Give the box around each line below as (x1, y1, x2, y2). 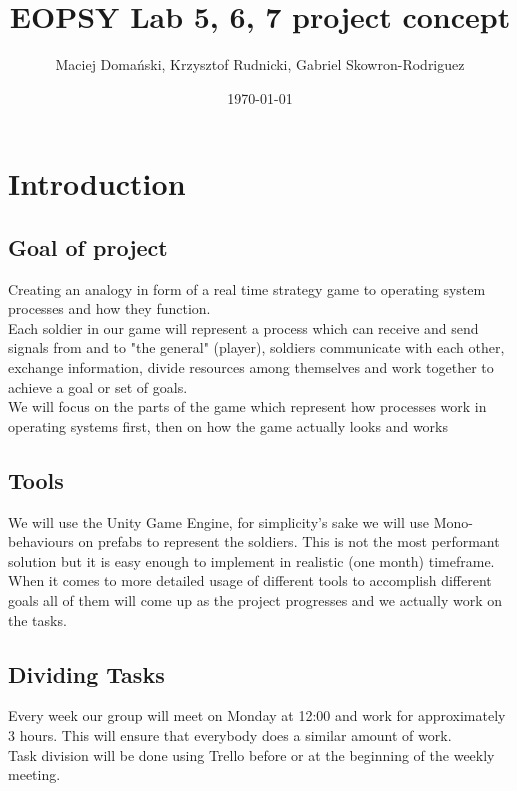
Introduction (8, 163, 186, 204)
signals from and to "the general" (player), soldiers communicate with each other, (8, 337, 505, 358)
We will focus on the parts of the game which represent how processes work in (8, 396, 487, 417)
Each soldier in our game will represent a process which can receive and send (8, 317, 479, 338)
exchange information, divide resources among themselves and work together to (8, 357, 494, 378)
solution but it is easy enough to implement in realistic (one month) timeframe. (8, 550, 495, 571)
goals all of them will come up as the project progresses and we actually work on (8, 590, 502, 611)
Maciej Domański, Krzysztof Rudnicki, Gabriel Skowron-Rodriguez (55, 54, 465, 75)
